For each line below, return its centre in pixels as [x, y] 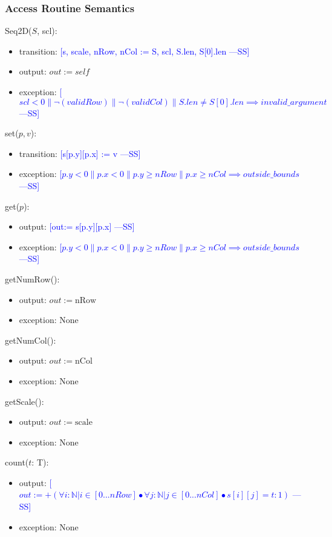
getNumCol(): [31, 340]
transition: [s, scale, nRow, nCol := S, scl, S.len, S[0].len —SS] [134, 51]
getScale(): [24, 401]
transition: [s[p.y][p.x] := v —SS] [80, 153]
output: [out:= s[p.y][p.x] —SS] [77, 226]
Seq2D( [18, 31]
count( [17, 462]
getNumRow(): [32, 279]
